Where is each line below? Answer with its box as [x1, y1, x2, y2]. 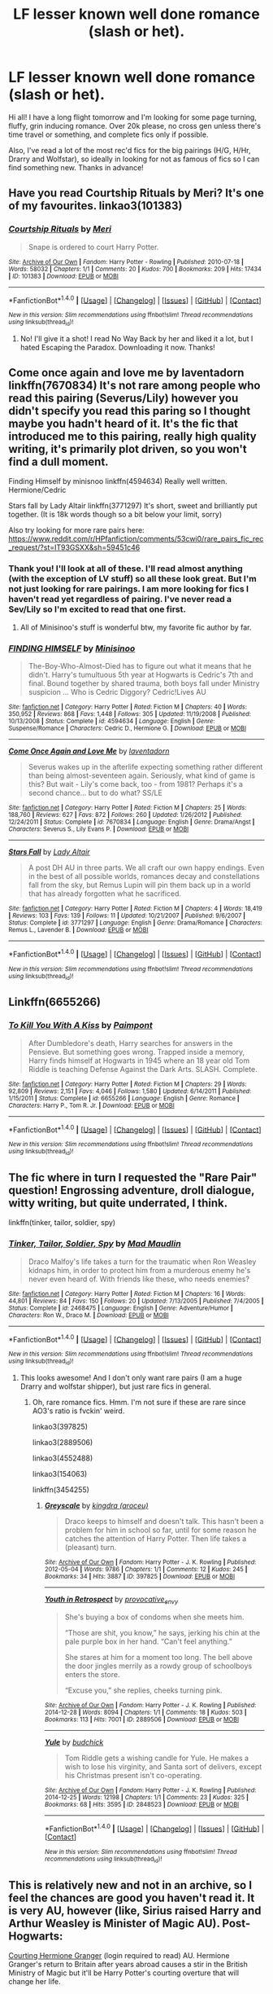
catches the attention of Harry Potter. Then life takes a [64, 1533, 247, 1544]
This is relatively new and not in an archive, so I [8, 1878, 253, 1892]
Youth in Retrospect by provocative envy [44, 1594, 179, 1605]
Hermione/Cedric [8, 485, 67, 495]
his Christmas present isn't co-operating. [64, 1770, 202, 1780]
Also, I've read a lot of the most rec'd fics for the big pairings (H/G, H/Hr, [8, 145, 251, 155]
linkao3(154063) [32, 1469, 88, 1478]
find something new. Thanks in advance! [8, 162, 144, 172]
